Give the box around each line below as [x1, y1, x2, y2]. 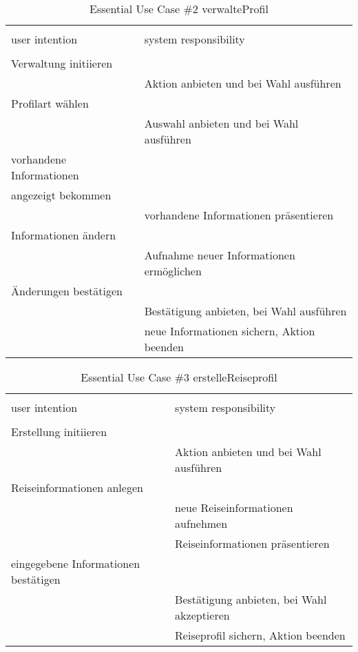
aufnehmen [175, 515, 228, 531]
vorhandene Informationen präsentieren [144, 207, 334, 223]
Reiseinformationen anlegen [11, 480, 143, 495]
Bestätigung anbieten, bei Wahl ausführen [144, 303, 347, 319]
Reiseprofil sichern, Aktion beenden [175, 627, 346, 643]
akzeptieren [175, 607, 230, 623]
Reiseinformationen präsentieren [175, 535, 330, 551]
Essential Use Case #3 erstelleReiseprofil [81, 369, 277, 385]
